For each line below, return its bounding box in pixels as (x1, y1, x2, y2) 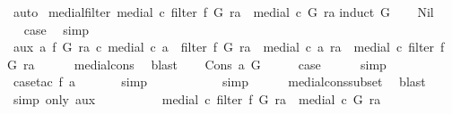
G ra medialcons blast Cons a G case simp (7, 54, 387, 73)
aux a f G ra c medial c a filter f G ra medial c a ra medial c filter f (13, 37, 445, 56)
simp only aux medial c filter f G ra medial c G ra (13, 89, 381, 108)
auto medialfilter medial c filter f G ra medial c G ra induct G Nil (13, 3, 434, 20)
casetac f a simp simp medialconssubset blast (13, 72, 426, 91)
